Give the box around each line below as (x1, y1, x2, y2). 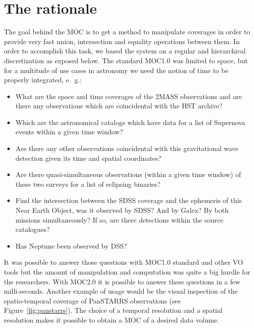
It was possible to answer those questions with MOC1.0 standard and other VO (4, 257, 243, 267)
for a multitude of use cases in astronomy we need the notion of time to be (4, 65, 229, 75)
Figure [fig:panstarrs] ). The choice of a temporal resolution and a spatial (4, 305, 223, 315)
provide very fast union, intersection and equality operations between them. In (4, 36, 240, 46)
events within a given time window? (15, 126, 123, 137)
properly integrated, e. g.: (4, 75, 82, 85)
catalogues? (15, 224, 50, 234)
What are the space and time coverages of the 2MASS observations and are (15, 91, 242, 101)
